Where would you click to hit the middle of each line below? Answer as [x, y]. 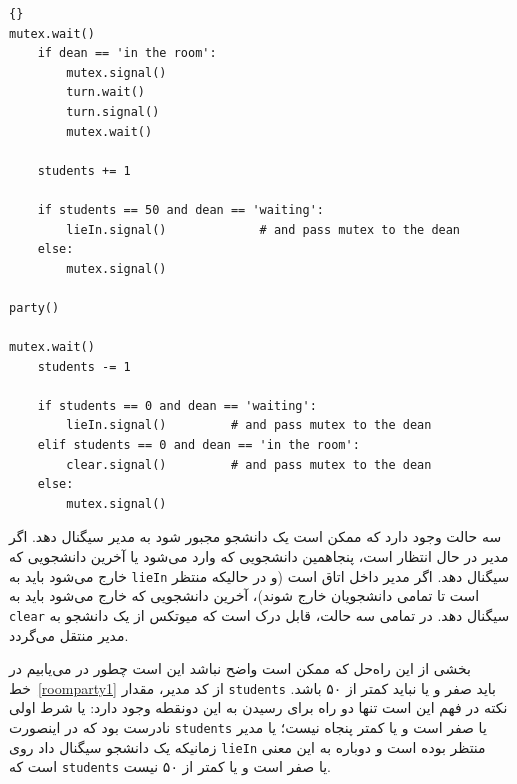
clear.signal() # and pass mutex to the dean [249, 464]
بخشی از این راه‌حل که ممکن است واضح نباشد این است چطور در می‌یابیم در [240, 668]
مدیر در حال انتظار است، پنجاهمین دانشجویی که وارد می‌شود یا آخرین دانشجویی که [259, 556]
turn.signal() [113, 111]
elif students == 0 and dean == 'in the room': [198, 445]
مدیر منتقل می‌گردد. [69, 634]
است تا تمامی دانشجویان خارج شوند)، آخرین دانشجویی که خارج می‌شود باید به [244, 595]
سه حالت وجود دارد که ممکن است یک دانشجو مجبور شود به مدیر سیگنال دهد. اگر [255, 536]
